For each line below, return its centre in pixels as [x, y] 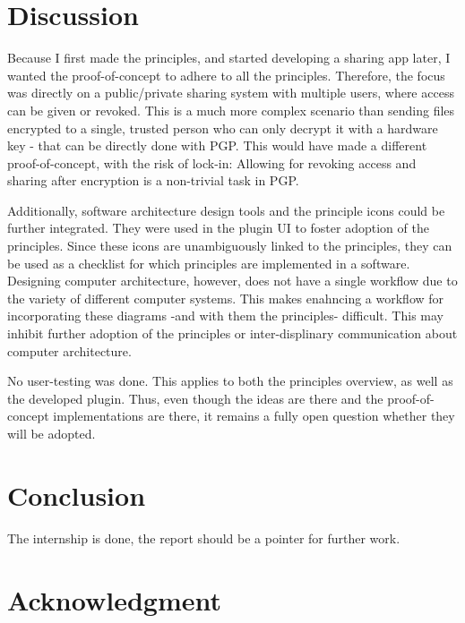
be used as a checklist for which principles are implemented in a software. [209, 263]
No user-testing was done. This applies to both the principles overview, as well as [230, 381]
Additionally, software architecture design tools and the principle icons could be [226, 210]
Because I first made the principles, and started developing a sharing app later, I [229, 58]
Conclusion [77, 495]
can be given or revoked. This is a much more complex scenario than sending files [231, 110]
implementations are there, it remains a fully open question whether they [254, 416]
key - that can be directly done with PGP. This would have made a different [217, 145]
